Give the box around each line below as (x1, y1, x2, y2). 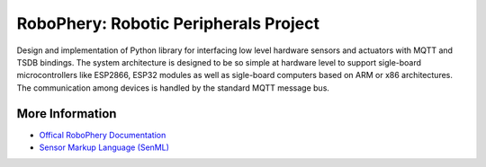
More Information (16, 106, 117, 121)
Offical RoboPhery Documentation (39, 129, 166, 140)
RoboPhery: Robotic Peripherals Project (16, 13, 319, 33)
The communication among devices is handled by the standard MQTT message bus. (16, 82, 330, 93)
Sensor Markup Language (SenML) (39, 142, 170, 153)
